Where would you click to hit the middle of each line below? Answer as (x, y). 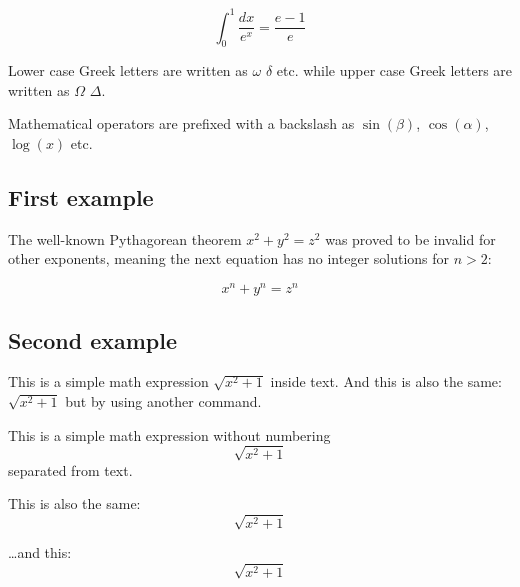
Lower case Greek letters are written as (128, 70)
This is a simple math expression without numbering (169, 434)
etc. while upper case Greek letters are (394, 70)
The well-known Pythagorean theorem (125, 238)
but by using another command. (163, 400)
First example (81, 197)
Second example (93, 339)
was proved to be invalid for (410, 238)
